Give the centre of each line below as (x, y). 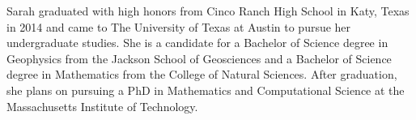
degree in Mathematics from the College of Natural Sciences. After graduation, (202, 74)
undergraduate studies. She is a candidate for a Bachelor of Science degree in (197, 43)
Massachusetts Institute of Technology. (102, 106)
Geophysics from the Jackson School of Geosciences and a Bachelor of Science (199, 58)
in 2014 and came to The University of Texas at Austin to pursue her (179, 26)
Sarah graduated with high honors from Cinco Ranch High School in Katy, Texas (208, 11)
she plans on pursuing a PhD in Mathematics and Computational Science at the (206, 90)
